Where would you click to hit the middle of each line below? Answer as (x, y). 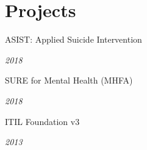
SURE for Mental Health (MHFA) (69, 80)
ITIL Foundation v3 (42, 121)
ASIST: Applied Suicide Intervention (73, 39)
